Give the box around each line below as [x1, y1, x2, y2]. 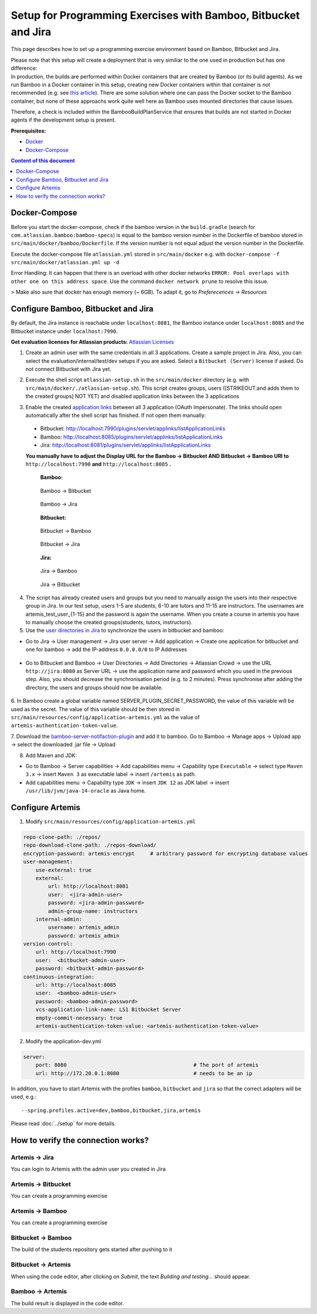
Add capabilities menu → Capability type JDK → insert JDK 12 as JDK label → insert [25, 779, 229, 786]
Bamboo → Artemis [11, 1288, 68, 1296]
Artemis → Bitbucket [11, 1180, 71, 1188]
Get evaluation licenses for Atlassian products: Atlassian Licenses [11, 338, 174, 345]
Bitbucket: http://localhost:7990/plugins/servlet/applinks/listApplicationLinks [40, 425, 225, 432]
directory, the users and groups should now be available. [25, 684, 163, 691]
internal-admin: [35, 916, 82, 922]
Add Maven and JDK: [25, 752, 77, 759]
